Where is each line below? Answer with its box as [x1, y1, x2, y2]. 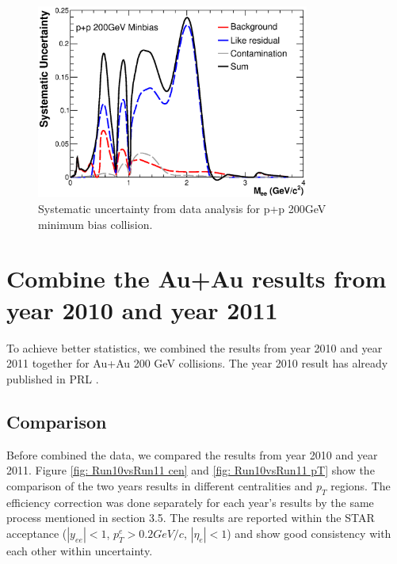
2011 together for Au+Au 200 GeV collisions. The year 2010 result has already [6, 355, 388, 372]
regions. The [330, 477, 391, 494]
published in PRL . [6, 370, 99, 387]
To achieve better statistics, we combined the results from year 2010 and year [6, 339, 383, 356]
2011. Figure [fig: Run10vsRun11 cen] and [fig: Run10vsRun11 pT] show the [6, 462, 375, 478]
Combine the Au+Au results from [6, 262, 387, 295]
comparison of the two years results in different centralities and [6, 477, 313, 494]
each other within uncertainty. [6, 542, 153, 558]
